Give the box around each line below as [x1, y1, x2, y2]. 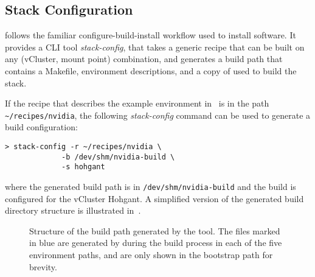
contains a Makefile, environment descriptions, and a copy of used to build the [5, 64, 297, 77]
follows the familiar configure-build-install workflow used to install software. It [5, 29, 296, 41]
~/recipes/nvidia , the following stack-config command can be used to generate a [5, 108, 311, 121]
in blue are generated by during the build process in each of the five [29, 236, 282, 249]
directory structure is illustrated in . [5, 204, 141, 217]
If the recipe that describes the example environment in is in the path [5, 97, 269, 110]
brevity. [29, 260, 57, 273]
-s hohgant [61, 163, 105, 172]
